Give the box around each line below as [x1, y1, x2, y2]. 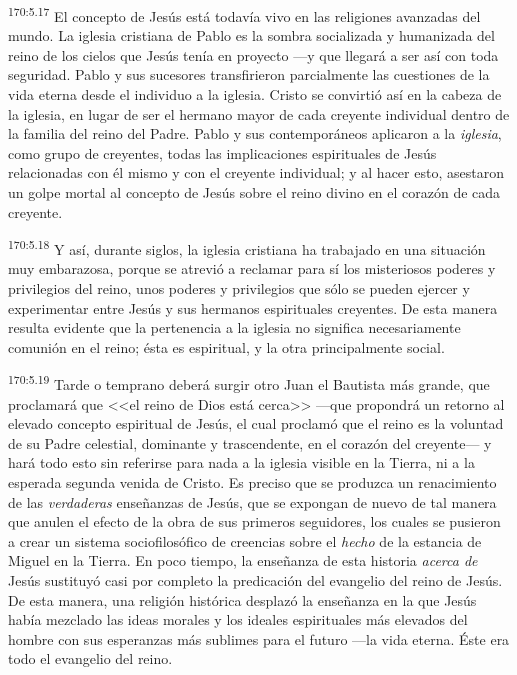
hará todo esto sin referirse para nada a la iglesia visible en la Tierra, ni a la [8, 452, 475, 473]
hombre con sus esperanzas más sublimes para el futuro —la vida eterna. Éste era [8, 628, 510, 649]
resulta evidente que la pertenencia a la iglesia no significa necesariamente [8, 317, 461, 338]
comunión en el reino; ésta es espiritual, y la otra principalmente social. [8, 336, 445, 357]
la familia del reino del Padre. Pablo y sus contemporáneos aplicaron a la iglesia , [8, 123, 502, 144]
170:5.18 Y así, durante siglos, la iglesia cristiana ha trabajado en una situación [8, 236, 486, 259]
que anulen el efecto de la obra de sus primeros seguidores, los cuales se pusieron [8, 511, 501, 532]
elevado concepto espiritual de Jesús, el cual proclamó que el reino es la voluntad [8, 413, 504, 434]
